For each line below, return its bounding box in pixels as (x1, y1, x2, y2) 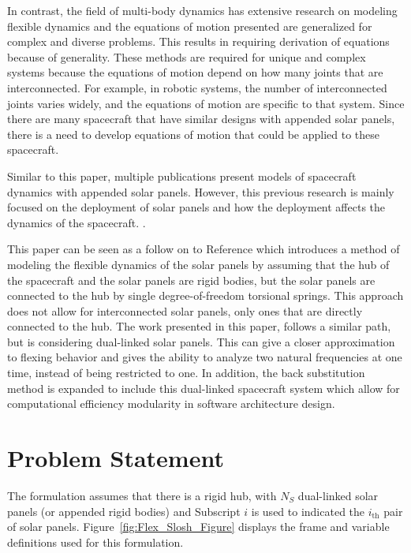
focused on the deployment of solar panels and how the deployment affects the (7, 199, 386, 215)
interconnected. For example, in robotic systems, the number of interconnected (7, 79, 387, 95)
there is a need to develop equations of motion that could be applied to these (7, 125, 379, 142)
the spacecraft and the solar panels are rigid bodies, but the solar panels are (7, 271, 376, 288)
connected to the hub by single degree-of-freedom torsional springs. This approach (7, 287, 404, 304)
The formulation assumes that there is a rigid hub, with (7, 487, 277, 503)
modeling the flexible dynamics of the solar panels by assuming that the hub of (7, 256, 390, 272)
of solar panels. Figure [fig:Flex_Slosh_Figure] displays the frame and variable (7, 518, 390, 535)
